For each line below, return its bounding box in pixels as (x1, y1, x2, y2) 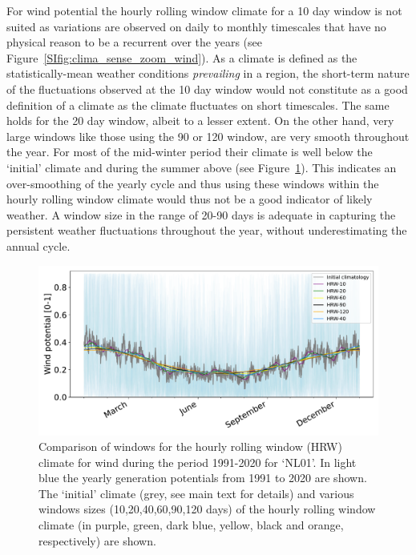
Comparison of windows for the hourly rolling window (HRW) (38, 438, 342, 455)
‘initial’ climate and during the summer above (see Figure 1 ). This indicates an (6, 159, 397, 175)
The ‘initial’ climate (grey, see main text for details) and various (38, 485, 354, 501)
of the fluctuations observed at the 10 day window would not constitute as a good (6, 80, 408, 97)
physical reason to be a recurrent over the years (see (6, 34, 262, 50)
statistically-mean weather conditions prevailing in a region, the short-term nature (6, 65, 410, 82)
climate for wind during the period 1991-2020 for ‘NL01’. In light (38, 453, 357, 470)
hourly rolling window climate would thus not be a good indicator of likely (6, 191, 373, 207)
